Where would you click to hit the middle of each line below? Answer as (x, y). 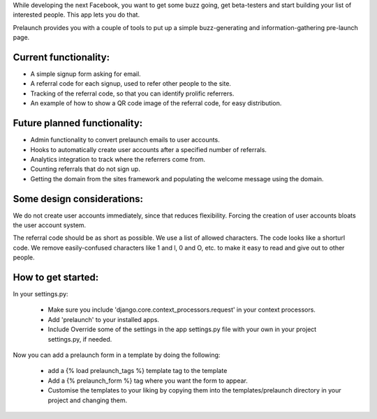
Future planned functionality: (78, 123)
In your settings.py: (41, 294)
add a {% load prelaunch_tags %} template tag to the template (138, 371)
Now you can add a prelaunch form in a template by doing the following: (117, 355)
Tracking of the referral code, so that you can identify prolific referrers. (132, 93)
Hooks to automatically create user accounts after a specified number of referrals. (148, 149)
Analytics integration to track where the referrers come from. (118, 159)
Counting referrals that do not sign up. (86, 169)
